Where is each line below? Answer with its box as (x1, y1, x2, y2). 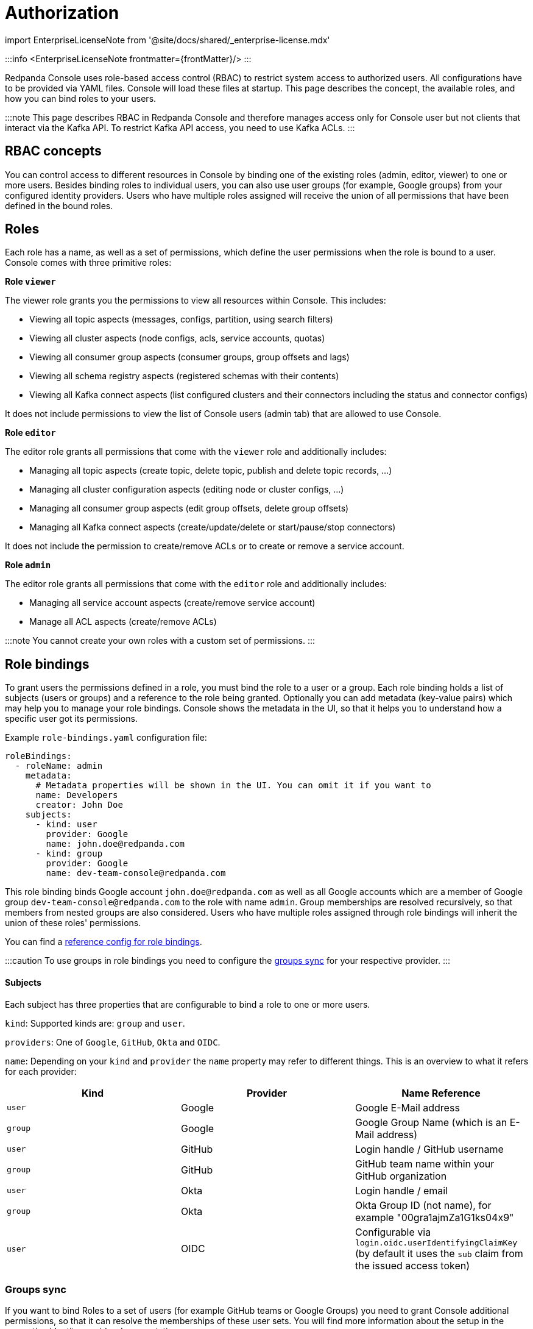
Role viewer (5, 276, 56, 287)
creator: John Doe (35, 800, 123, 810)
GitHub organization (355, 1169, 447, 1182)
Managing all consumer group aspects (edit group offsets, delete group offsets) (29, 503, 349, 514)
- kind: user (35, 819, 97, 830)
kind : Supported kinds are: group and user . (5, 1017, 185, 1028)
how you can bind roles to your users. (5, 93, 157, 104)
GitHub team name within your (355, 1157, 495, 1170)
